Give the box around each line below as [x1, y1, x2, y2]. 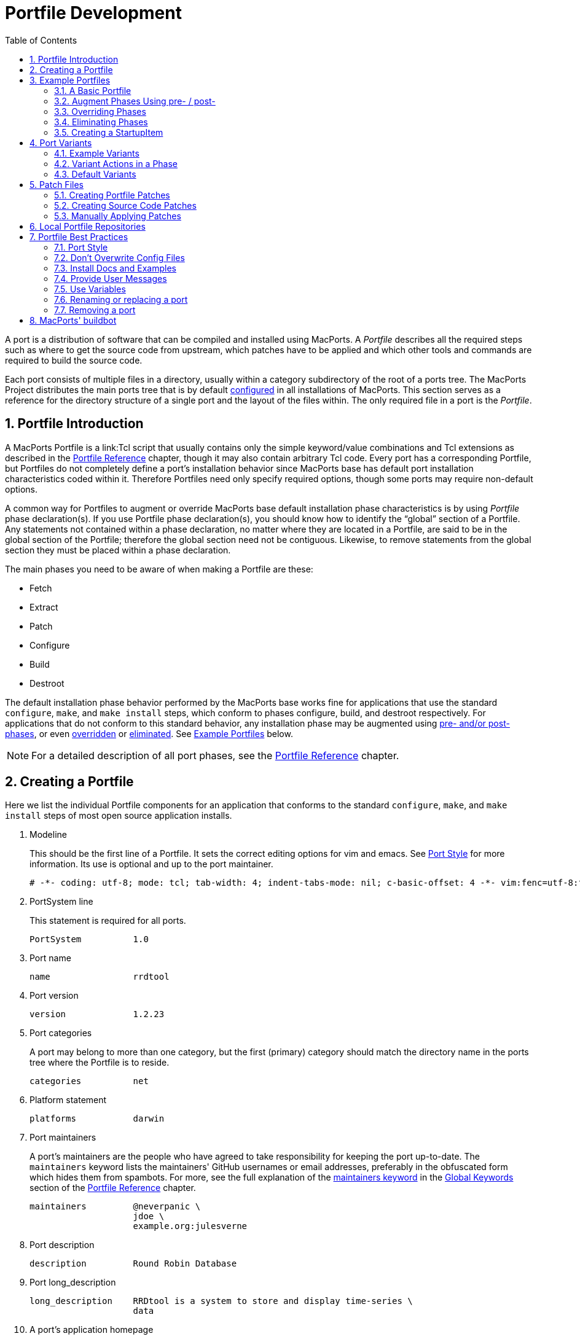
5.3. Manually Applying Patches [54, 210, 181, 221]
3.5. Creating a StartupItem [54, 127, 163, 138]
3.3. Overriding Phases [54, 106, 146, 117]
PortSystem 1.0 [29, 934, 149, 945]
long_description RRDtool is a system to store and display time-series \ [29, 1296, 413, 1306]
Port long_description [29, 1277, 116, 1288]
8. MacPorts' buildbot [29, 314, 117, 326]
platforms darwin [29, 1114, 165, 1124]
